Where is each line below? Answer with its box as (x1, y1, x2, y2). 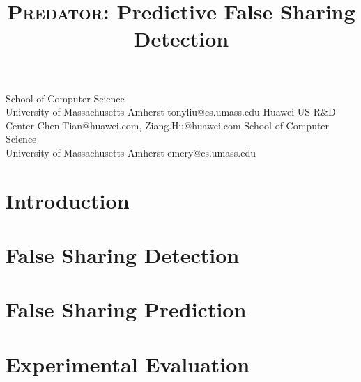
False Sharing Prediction (6, 295, 247, 324)
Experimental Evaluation (6, 349, 250, 378)
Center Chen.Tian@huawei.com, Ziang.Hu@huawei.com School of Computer (6, 118, 330, 132)
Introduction (6, 186, 130, 214)
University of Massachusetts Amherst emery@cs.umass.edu (6, 145, 256, 159)
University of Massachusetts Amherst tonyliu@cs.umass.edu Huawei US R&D (6, 104, 336, 119)
